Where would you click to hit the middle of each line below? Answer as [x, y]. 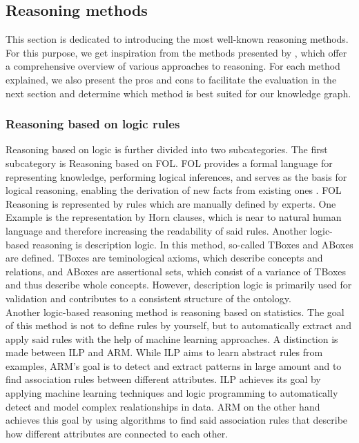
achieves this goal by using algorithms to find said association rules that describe [177, 420]
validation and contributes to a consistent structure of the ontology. [148, 298]
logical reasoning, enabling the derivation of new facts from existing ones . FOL [174, 190]
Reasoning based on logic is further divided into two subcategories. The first [167, 149]
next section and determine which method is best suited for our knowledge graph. [178, 93]
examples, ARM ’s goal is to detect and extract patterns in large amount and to [174, 365]
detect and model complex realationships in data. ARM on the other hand [163, 406]
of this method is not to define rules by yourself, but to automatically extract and [178, 325]
